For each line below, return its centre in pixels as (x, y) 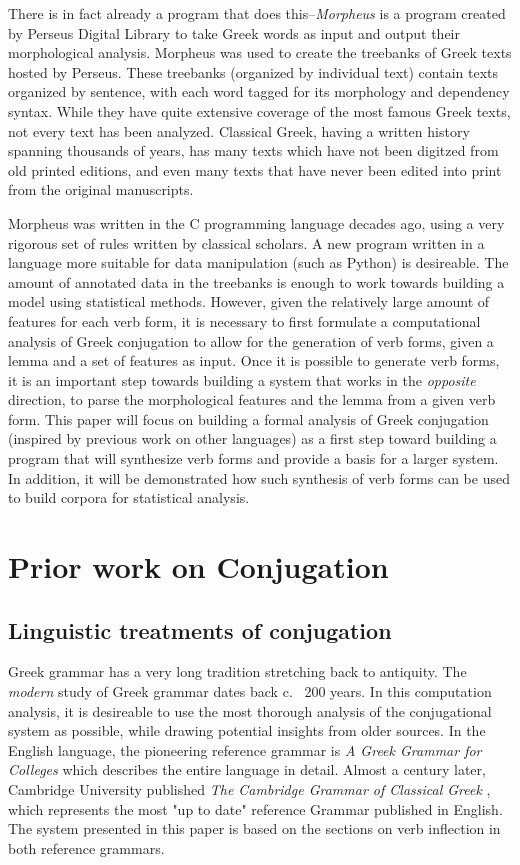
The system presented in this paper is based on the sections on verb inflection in (254, 828)
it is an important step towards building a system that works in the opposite (242, 379)
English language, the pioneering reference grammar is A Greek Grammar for (245, 749)
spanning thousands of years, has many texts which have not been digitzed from (253, 150)
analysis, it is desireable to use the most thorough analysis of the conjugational (250, 710)
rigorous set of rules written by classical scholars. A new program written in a (246, 242)
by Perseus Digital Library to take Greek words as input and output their (234, 32)
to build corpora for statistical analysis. (129, 497)
